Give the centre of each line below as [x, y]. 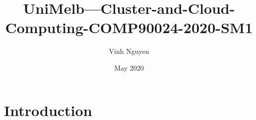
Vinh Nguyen [129, 51]
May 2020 [129, 67]
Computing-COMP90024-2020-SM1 [129, 27]
